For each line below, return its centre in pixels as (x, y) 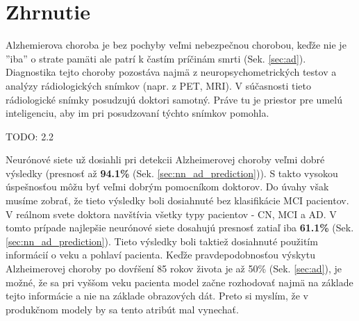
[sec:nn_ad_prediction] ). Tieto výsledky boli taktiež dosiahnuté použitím (162, 241)
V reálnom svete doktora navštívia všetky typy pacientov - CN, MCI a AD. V (171, 214)
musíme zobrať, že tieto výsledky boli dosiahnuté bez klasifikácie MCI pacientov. (177, 200)
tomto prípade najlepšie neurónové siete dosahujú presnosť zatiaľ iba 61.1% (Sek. (180, 228)
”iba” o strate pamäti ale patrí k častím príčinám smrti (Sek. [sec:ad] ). (156, 58)
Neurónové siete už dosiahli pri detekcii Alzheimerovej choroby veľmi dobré (165, 159)
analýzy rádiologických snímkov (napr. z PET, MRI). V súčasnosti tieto (159, 85)
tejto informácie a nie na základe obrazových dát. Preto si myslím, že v (157, 296)
